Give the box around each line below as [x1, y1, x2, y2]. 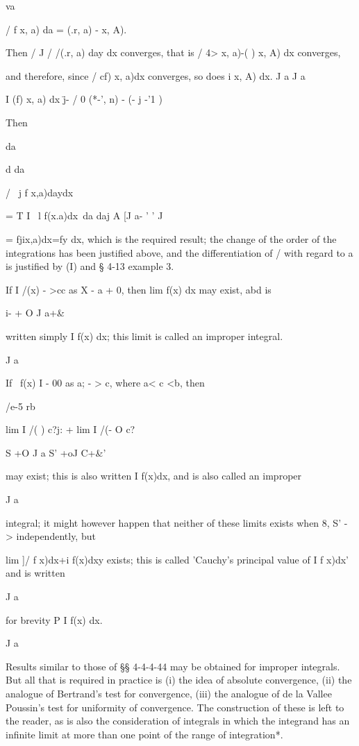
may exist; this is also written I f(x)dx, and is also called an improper [6, 468, 302, 483]
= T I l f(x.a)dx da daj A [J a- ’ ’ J [6, 208, 163, 223]
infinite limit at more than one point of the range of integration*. [6, 727, 283, 741]
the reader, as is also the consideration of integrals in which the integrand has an [6, 713, 350, 728]
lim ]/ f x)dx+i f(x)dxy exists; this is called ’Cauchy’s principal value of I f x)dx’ [6, 552, 349, 566]
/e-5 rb [6, 398, 35, 413]
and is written [6, 566, 65, 580]
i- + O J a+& [6, 305, 65, 320]
